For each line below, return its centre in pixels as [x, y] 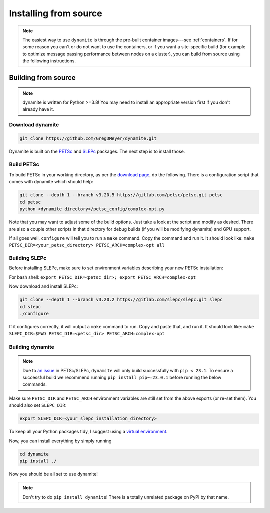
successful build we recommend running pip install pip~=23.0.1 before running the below [122, 377]
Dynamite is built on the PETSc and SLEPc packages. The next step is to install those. [97, 151]
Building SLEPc [28, 258]
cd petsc [30, 202]
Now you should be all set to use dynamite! [54, 474]
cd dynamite [34, 454]
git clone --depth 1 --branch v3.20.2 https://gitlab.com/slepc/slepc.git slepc [121, 300]
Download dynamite [34, 125]
